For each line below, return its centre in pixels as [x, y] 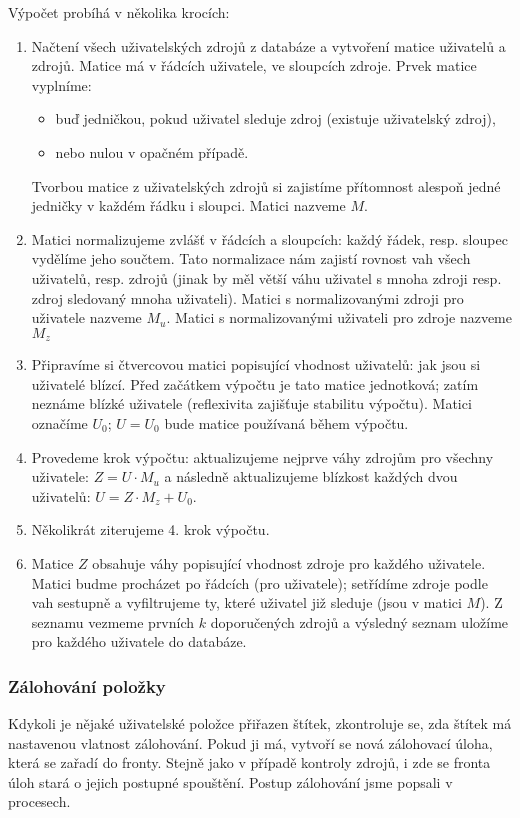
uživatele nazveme [86, 317]
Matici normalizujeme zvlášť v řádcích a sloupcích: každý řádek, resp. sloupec [269, 238]
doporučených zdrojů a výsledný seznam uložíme [359, 621]
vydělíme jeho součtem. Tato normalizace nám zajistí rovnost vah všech [251, 258]
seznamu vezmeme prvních [113, 621]
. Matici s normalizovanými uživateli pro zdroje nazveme [339, 317]
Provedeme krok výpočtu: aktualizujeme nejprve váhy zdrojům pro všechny [262, 456]
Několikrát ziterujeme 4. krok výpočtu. [150, 529]
